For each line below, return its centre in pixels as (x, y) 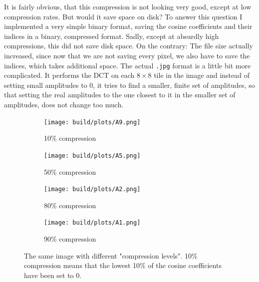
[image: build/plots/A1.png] (92, 223)
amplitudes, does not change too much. (64, 104)
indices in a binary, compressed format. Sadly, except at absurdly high (112, 36)
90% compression (70, 239)
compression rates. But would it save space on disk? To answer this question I (123, 16)
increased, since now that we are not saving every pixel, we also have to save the (127, 55)
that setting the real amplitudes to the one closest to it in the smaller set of (120, 95)
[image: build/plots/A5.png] (92, 155)
